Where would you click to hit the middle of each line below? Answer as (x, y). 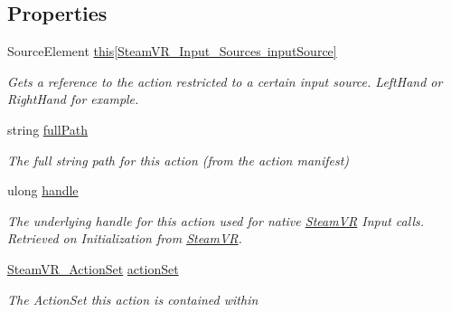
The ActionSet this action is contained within (133, 299)
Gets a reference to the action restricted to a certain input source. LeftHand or (225, 81)
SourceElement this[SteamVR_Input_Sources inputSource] (172, 51)
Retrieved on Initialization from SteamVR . (125, 238)
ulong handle (43, 190)
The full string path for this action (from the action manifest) (179, 160)
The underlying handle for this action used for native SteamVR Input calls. (216, 220)
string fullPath (48, 129)
